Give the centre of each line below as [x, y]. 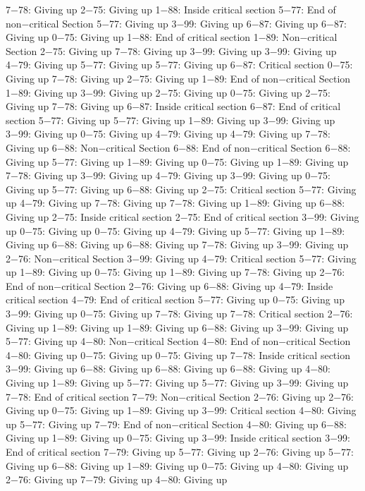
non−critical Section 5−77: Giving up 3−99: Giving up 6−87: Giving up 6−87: [176, 23]
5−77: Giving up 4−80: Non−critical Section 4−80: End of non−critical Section [178, 341]
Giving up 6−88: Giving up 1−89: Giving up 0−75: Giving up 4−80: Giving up [177, 465]
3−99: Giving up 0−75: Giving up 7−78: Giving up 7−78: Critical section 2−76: [179, 314]
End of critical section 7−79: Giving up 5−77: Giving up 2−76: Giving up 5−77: [180, 451]
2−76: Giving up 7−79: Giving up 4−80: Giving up [117, 479]
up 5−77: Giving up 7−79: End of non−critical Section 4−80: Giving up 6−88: [176, 424]
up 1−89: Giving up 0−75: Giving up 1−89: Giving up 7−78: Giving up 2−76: [175, 272]
